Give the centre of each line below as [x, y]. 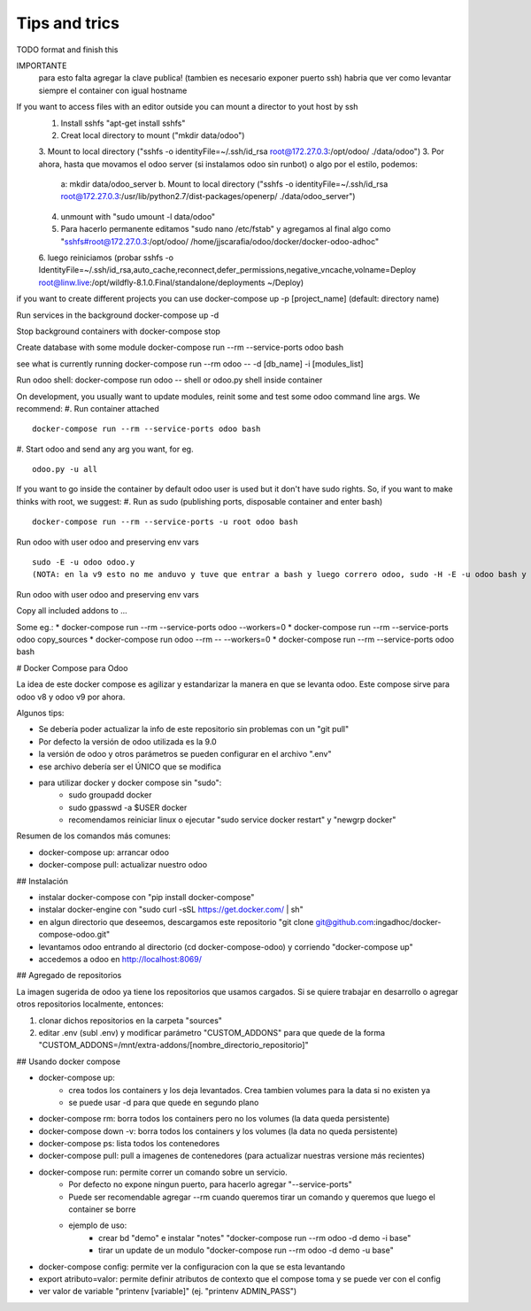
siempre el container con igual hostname [113, 90]
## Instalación [42, 881]
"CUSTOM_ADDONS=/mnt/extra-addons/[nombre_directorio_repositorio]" [173, 1045]
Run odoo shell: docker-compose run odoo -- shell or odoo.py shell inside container [169, 380]
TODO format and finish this [67, 50]
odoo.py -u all [65, 470]
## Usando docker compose [69, 1061]
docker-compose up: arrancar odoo [104, 852]
